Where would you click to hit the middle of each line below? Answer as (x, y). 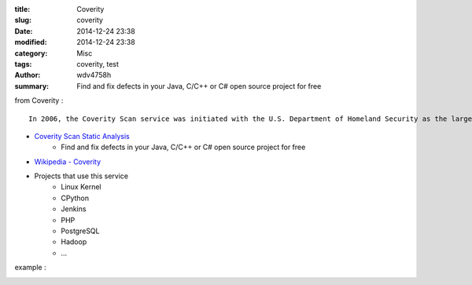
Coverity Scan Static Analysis (82, 136)
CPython (75, 198)
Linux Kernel (81, 187)
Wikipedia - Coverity (68, 162)
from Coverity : (39, 100)
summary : (32, 86)
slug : (23, 20)
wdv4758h (94, 75)
